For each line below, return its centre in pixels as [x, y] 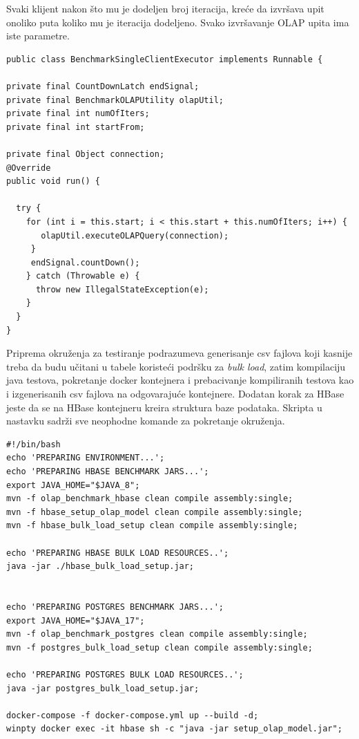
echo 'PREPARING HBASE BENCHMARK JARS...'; [108, 471]
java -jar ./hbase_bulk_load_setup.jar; [100, 567]
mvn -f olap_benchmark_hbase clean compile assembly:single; [150, 499]
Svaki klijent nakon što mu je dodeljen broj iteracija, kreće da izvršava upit [165, 8]
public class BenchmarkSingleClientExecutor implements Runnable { [165, 59]
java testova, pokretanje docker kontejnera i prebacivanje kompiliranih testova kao [180, 380]
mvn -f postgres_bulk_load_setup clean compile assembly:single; [159, 647]
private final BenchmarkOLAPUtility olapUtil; [115, 100]
